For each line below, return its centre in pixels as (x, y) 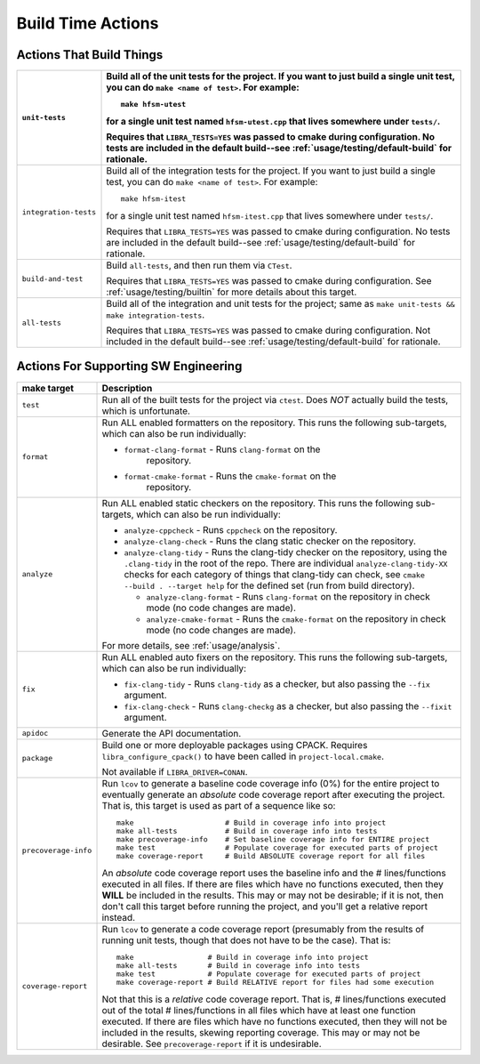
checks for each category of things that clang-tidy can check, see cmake (275, 574)
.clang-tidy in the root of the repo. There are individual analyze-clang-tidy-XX (286, 563)
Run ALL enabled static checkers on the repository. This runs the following (257, 503)
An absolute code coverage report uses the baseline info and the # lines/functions (274, 873)
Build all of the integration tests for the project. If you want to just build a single (271, 171)
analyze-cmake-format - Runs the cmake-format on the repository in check (296, 618)
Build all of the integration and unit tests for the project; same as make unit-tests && (280, 304)
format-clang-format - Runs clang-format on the (222, 449)
